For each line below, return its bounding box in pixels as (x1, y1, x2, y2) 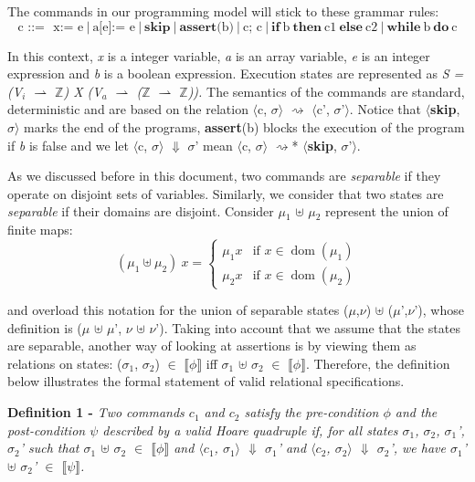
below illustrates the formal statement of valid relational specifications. (7, 372, 405, 391)
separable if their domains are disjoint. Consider (7, 202, 274, 221)
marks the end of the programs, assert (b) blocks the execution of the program (24, 117, 465, 136)
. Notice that (349, 100, 421, 119)
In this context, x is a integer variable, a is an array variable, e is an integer (7, 46, 430, 65)
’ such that (19, 438, 79, 457)
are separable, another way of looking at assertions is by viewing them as (7, 336, 417, 355)
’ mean (195, 135, 233, 154)
